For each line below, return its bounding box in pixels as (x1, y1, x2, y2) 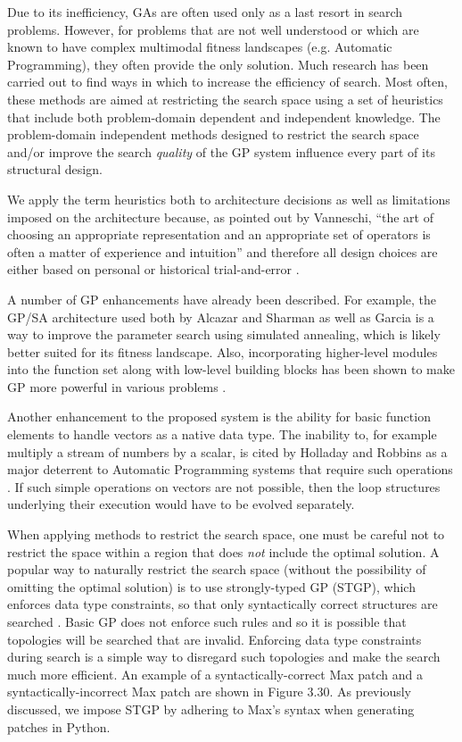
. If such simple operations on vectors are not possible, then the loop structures (7, 477, 441, 496)
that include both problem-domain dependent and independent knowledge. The (7, 107, 441, 126)
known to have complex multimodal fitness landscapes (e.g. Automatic (7, 38, 392, 56)
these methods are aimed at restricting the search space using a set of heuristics (7, 89, 443, 108)
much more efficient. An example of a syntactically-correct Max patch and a (7, 664, 424, 683)
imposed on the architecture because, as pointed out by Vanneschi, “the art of (7, 207, 433, 226)
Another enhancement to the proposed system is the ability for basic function (7, 407, 431, 426)
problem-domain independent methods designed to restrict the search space (7, 125, 419, 144)
